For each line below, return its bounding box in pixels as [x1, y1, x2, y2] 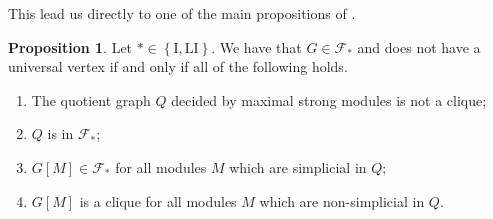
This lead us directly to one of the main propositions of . [8, 3, 356, 23]
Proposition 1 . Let [8, 36, 133, 57]
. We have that [211, 36, 302, 57]
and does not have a [357, 36, 481, 57]
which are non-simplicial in [259, 190, 425, 211]
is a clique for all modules [79, 190, 237, 211]
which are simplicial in [229, 156, 367, 177]
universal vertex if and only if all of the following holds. [8, 56, 348, 77]
